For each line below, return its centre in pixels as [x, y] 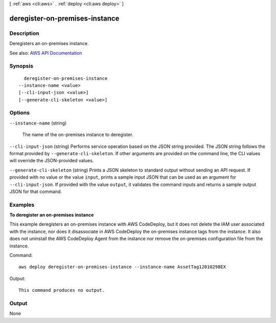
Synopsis [21, 66]
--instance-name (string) [38, 123]
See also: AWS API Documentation [46, 53]
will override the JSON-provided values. [52, 161]
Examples [22, 205]
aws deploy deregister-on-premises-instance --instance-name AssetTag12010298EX [122, 267]
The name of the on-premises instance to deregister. [78, 135]
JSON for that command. [36, 191]
